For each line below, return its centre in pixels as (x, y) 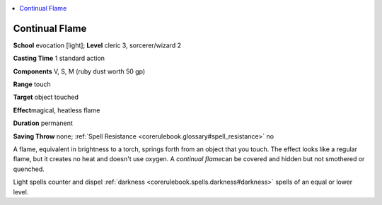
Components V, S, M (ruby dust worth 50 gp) (79, 71)
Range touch (32, 84)
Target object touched (46, 97)
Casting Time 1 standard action (59, 58)
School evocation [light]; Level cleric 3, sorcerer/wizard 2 (97, 45)
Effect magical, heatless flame (57, 110)
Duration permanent (43, 123)
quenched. (29, 169)
